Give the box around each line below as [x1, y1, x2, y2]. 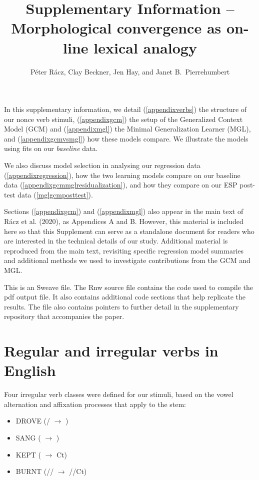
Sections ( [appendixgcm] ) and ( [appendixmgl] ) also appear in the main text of [4, 206, 243, 216]
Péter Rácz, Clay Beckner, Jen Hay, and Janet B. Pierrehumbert [30, 66, 230, 76]
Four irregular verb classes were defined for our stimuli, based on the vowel [4, 389, 233, 399]
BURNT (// [15, 466, 54, 476]
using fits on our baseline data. [4, 143, 98, 153]
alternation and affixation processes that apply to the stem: [4, 398, 186, 409]
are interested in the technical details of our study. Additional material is [4, 235, 228, 246]
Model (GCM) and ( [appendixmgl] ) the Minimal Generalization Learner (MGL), [4, 123, 251, 134]
